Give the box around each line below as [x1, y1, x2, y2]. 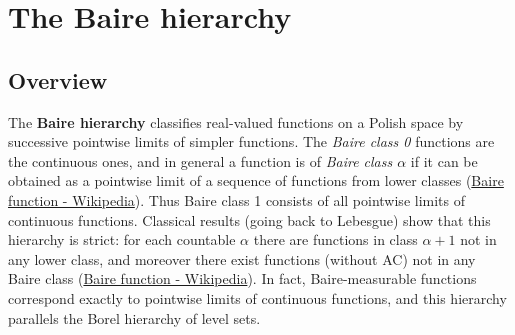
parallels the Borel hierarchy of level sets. [8, 307, 261, 328]
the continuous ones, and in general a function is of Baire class [8, 150, 393, 171]
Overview [8, 64, 108, 95]
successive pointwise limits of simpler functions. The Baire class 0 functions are [8, 131, 495, 152]
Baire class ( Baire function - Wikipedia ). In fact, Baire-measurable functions [8, 268, 477, 289]
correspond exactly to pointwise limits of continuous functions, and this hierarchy [8, 287, 507, 308]
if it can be [410, 150, 478, 171]
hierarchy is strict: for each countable [8, 229, 236, 250]
